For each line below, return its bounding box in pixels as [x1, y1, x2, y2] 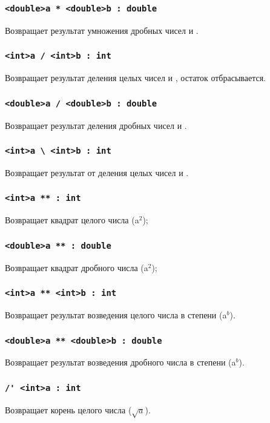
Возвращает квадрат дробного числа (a [5, 261, 148, 274]
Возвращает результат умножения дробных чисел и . [5, 24, 199, 36]
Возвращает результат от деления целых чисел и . [5, 166, 189, 179]
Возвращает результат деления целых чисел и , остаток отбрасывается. [5, 71, 266, 84]
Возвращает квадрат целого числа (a [5, 214, 139, 226]
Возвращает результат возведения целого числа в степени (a [5, 309, 227, 321]
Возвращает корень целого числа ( [5, 403, 132, 416]
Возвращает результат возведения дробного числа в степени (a [5, 356, 236, 369]
